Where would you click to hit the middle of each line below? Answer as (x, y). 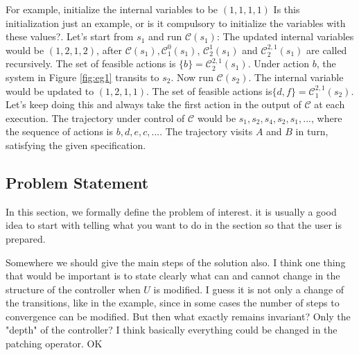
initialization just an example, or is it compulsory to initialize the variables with (176, 23)
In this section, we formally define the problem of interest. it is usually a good (171, 211)
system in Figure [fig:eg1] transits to (82, 77)
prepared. (26, 238)
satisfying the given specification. (76, 145)
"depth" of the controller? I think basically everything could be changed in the (172, 330)
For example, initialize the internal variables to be (112, 9)
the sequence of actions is (59, 131)
